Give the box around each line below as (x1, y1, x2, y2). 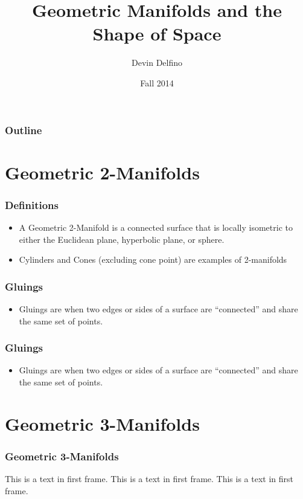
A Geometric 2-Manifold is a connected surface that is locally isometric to (19, 221, 293, 234)
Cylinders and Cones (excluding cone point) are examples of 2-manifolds (19, 253, 287, 266)
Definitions (5, 197, 59, 212)
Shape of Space (92, 21, 222, 46)
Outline (5, 122, 42, 137)
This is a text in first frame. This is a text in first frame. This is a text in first (5, 472, 294, 485)
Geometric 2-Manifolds (5, 159, 200, 184)
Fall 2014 (140, 76, 174, 89)
